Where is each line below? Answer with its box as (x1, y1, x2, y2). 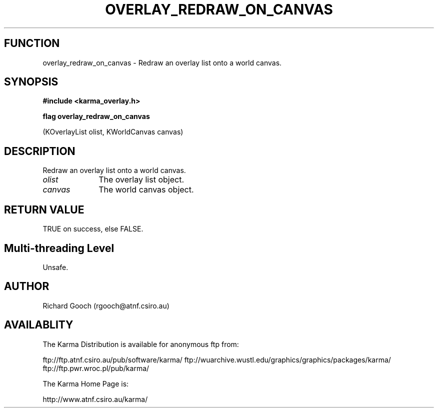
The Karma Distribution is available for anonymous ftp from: (42, 339, 239, 348)
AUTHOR (4, 280, 49, 293)
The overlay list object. (98, 174, 184, 185)
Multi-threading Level (4, 241, 114, 254)
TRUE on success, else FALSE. (42, 224, 143, 233)
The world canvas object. (98, 184, 194, 195)
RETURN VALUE (4, 203, 84, 216)
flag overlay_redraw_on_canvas (42, 112, 150, 121)
